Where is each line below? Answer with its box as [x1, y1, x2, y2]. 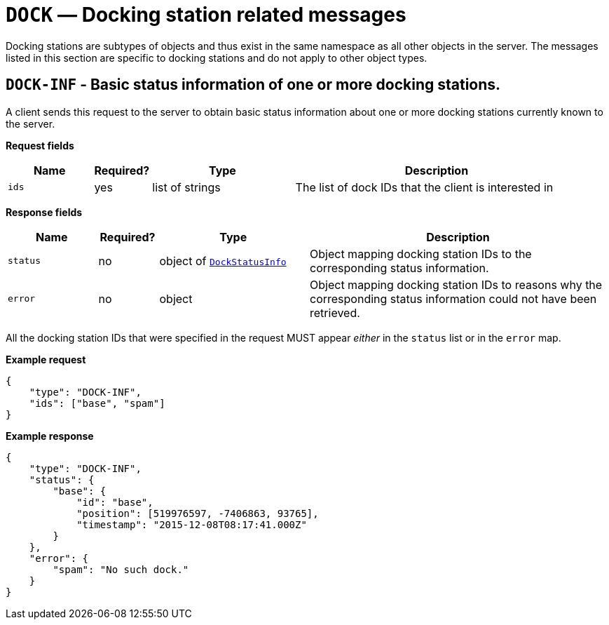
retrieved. [310, 305, 360, 320]
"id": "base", [76, 496, 153, 508]
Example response [6, 429, 94, 442]
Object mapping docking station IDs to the [310, 246, 532, 261]
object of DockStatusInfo [159, 253, 287, 268]
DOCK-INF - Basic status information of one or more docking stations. [6, 76, 501, 94]
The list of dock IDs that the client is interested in [295, 180, 554, 194]
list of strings [152, 180, 221, 194]
